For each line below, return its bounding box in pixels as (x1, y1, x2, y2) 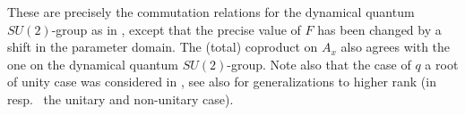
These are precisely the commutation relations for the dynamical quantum (7, 3, 415, 21)
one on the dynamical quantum (7, 54, 178, 73)
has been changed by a (317, 20, 442, 38)
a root (425, 54, 459, 73)
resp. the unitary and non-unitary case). (7, 89, 234, 108)
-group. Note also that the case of (227, 54, 411, 73)
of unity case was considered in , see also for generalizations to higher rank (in (7, 72, 436, 91)
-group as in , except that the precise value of (51, 20, 301, 38)
